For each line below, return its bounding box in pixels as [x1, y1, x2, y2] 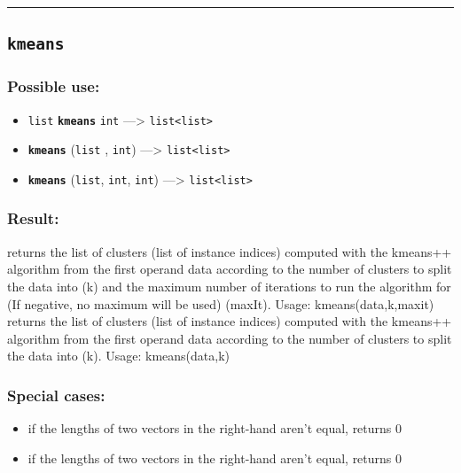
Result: [7, 207, 59, 229]
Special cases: [7, 384, 105, 406]
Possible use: [7, 75, 100, 97]
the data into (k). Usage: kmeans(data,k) [7, 346, 230, 365]
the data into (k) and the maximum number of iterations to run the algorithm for [7, 276, 451, 295]
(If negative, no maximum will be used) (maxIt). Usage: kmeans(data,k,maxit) [7, 294, 434, 313]
